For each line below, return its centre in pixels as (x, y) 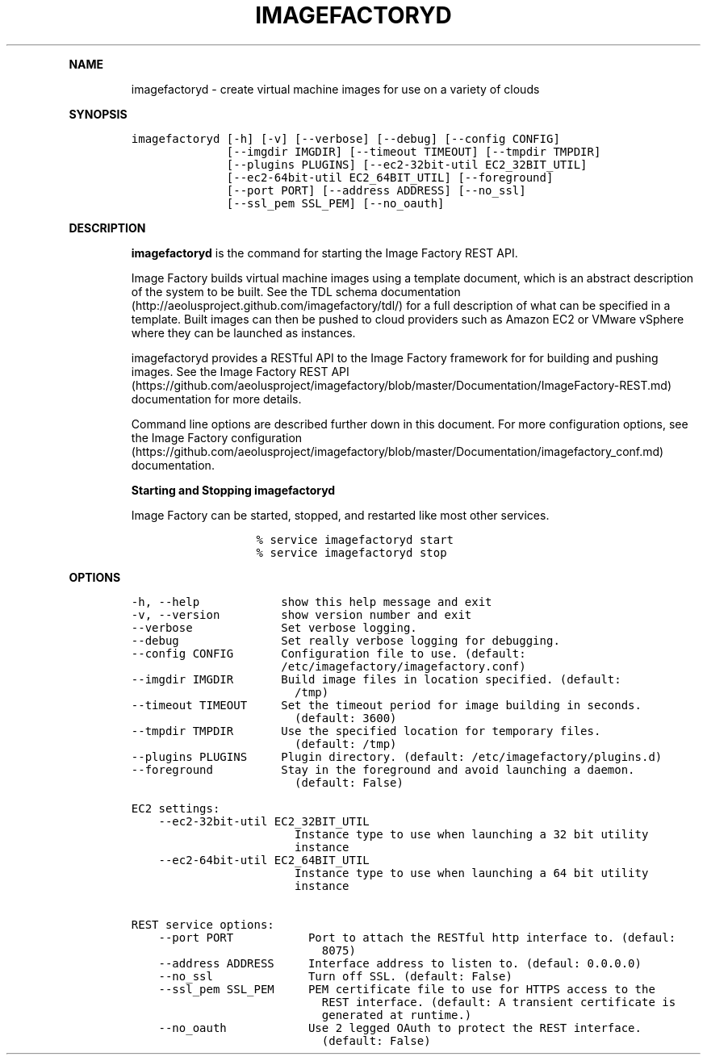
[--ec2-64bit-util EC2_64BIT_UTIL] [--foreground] (390, 177)
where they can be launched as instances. (243, 332)
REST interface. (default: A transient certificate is (499, 1002)
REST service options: (203, 924)
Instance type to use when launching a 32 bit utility (472, 834)
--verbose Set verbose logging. (274, 627)
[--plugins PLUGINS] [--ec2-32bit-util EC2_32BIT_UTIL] (407, 164)
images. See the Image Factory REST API (240, 371)
